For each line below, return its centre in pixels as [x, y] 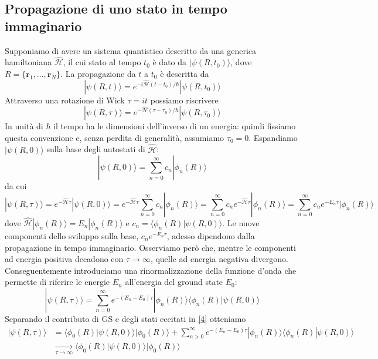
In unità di [24, 126]
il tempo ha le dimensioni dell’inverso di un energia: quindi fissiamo [175, 126]
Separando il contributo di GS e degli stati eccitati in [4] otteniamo [125, 318]
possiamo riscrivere [184, 100]
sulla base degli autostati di [96, 149]
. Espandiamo [273, 137]
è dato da [170, 62]
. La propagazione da [98, 73]
